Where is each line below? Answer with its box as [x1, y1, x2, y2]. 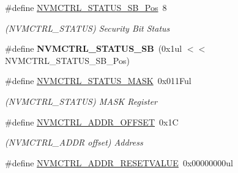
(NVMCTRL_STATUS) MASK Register [5, 94, 157, 107]
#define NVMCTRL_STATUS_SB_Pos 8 [5, 1, 167, 13]
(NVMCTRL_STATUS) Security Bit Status [5, 21, 170, 34]
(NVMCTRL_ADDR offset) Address [5, 136, 143, 149]
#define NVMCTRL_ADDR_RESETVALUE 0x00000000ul [5, 156, 233, 169]
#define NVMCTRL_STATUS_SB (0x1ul [5, 42, 182, 55]
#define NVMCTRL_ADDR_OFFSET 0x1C [5, 115, 179, 128]
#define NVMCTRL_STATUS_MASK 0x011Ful [5, 74, 192, 87]
